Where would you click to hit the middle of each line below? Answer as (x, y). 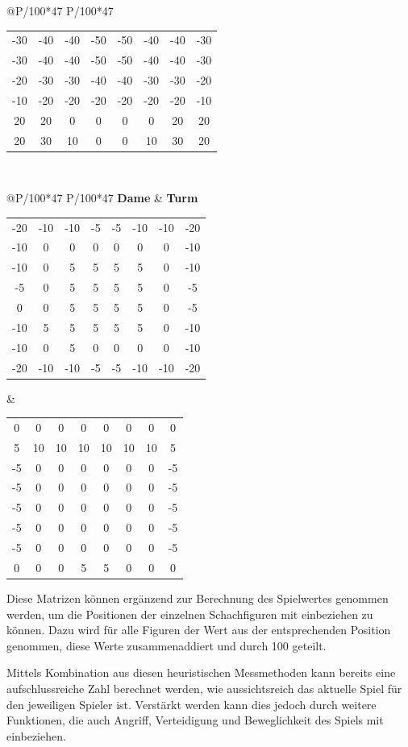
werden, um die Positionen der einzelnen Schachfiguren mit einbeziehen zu (190, 614)
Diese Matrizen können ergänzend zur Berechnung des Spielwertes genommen (198, 598)
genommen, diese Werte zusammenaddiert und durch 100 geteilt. (167, 645)
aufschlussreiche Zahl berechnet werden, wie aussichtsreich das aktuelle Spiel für (204, 688)
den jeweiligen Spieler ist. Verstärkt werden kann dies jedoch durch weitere (192, 704)
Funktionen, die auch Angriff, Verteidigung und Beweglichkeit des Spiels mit (195, 720)
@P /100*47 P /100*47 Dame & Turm (102, 198)
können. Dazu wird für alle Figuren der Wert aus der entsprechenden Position (199, 630)
